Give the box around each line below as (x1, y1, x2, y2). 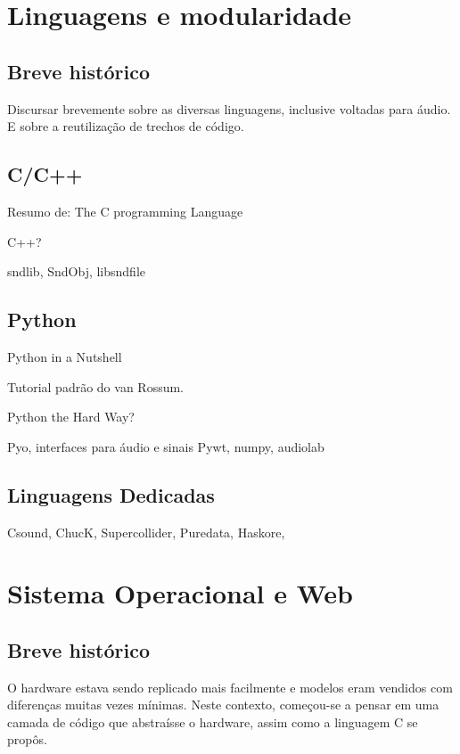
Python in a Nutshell (7, 347, 122, 365)
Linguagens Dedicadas (7, 480, 215, 508)
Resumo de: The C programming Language (7, 201, 243, 220)
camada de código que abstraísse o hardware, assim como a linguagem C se (7, 712, 418, 731)
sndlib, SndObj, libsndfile (7, 262, 146, 281)
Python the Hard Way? (7, 407, 135, 426)
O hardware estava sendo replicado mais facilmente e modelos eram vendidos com (7, 677, 453, 696)
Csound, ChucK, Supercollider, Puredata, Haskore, (7, 522, 285, 541)
